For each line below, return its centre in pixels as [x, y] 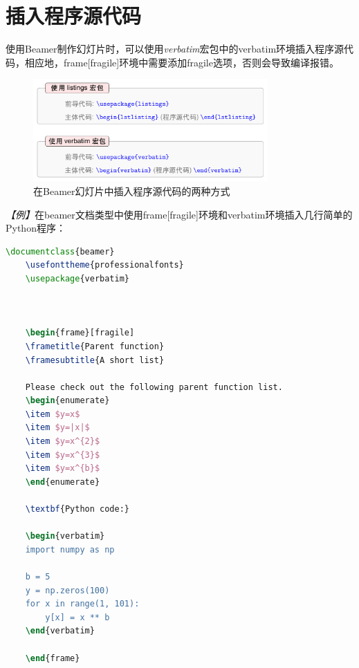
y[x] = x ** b [77, 617]
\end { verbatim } [60, 631]
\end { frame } [53, 658]
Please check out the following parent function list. [154, 387]
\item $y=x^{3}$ [63, 455]
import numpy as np [70, 549]
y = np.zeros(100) [67, 590]
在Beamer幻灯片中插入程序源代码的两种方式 [132, 191]
